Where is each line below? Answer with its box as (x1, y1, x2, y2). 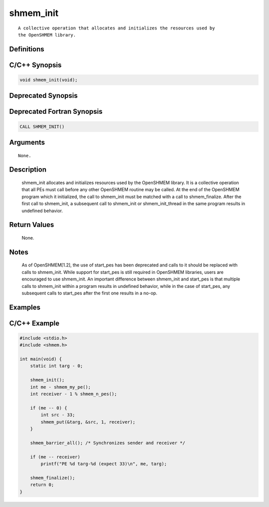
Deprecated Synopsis (9, 91, 78, 100)
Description (9, 165, 47, 174)
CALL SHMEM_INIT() (19, 124, 65, 129)
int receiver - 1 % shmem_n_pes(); (30, 391, 117, 397)
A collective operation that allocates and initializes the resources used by (18, 25, 215, 31)
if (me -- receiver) (30, 454, 81, 460)
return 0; (30, 482, 54, 488)
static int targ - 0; (30, 363, 83, 369)
